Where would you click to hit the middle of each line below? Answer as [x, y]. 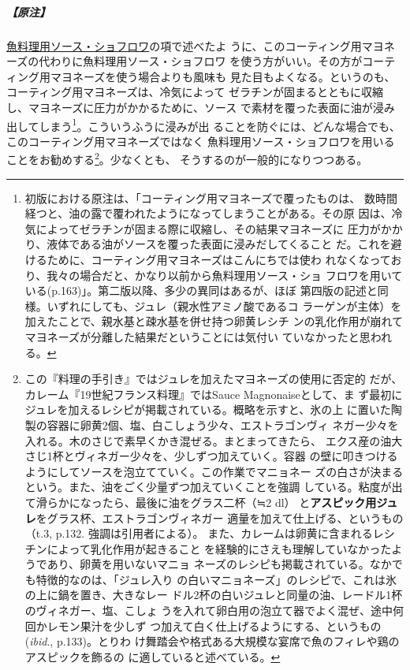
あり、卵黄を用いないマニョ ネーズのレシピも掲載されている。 [208, 564]
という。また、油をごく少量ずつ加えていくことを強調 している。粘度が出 [214, 487]
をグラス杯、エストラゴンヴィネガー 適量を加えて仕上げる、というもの [220, 517]
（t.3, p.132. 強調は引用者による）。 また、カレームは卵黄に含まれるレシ [210, 533]
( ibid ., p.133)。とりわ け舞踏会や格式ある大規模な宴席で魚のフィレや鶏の [212, 641]
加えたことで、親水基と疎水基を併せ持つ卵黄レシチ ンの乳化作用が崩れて [214, 321]
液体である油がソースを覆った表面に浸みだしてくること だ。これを [219, 244]
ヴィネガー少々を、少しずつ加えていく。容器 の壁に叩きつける [236, 456]
